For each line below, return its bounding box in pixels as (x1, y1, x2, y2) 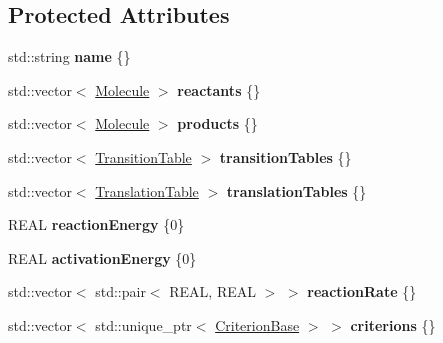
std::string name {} (8, 46, 131, 67)
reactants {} (177, 79, 261, 100)
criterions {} (350, 314, 436, 335)
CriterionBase (215, 314, 300, 335)
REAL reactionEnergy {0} (8, 214, 185, 235)
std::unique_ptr (95, 314, 192, 335)
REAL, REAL (169, 281, 256, 302)
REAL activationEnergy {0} (8, 247, 197, 268)
